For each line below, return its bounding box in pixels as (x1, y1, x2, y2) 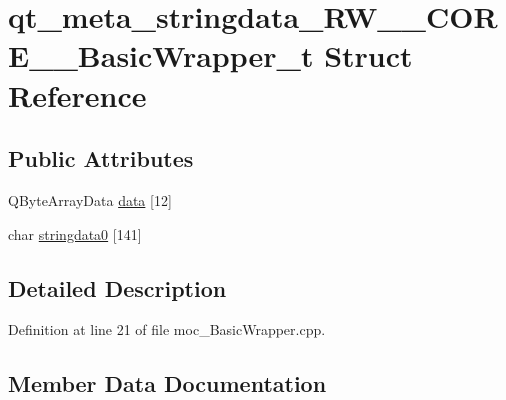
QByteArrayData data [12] (8, 189, 172, 210)
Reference (8, 74, 147, 115)
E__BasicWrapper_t (8, 35, 314, 76)
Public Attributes (8, 143, 194, 174)
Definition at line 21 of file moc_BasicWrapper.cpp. (8, 319, 326, 340)
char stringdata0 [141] (8, 223, 142, 244)
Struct (324, 35, 413, 76)
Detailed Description (8, 272, 227, 303)
